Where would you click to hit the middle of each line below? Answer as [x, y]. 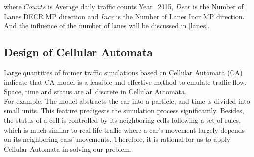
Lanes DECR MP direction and [51, 16]
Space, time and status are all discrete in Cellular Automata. [95, 91]
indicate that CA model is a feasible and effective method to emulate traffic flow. [125, 82]
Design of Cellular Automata [79, 52]
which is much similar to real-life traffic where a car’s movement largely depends [125, 129]
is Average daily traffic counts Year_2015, [111, 6]
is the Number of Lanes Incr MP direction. [180, 16]
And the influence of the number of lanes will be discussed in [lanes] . [107, 26]
